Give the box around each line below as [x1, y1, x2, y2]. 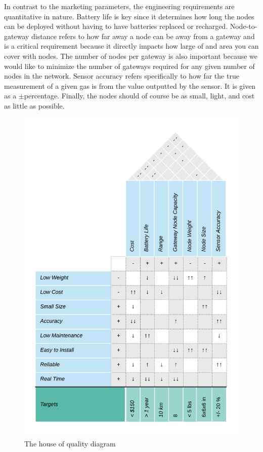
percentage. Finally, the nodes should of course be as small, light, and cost [24, 90, 255, 101]
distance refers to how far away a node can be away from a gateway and [31, 30, 255, 41]
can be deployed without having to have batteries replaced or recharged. [4, 21, 228, 31]
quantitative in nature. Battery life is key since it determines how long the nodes [4, 11, 254, 21]
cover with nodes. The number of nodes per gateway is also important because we [4, 50, 257, 61]
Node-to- [230, 21, 257, 31]
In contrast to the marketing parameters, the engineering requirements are [4, 1, 235, 11]
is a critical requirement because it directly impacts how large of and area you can [4, 41, 259, 51]
